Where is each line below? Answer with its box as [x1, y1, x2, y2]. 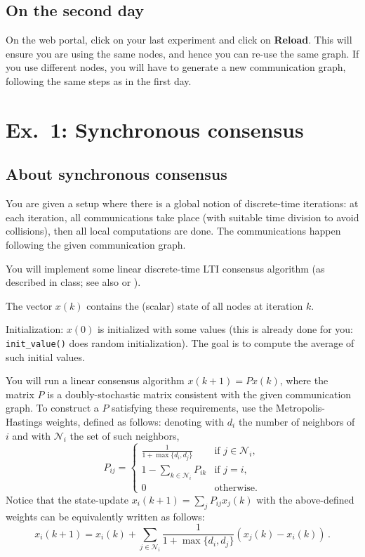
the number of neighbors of [238, 414, 355, 428]
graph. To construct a [6, 400, 99, 415]
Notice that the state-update [6, 492, 129, 506]
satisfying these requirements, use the [112, 400, 273, 415]
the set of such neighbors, [69, 428, 180, 443]
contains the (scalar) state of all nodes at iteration [86, 298, 303, 313]
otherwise [214, 483, 255, 493]
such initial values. [6, 349, 85, 364]
